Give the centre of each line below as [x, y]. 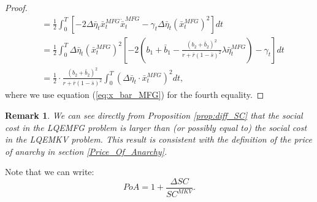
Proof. [16, 7]
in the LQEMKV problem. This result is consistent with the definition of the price [158, 139]
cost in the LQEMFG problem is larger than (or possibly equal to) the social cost [156, 127]
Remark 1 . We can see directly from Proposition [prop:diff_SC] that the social [154, 115]
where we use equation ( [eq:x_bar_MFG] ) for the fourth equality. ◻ [135, 95]
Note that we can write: [50, 172]
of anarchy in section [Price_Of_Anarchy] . [86, 151]
